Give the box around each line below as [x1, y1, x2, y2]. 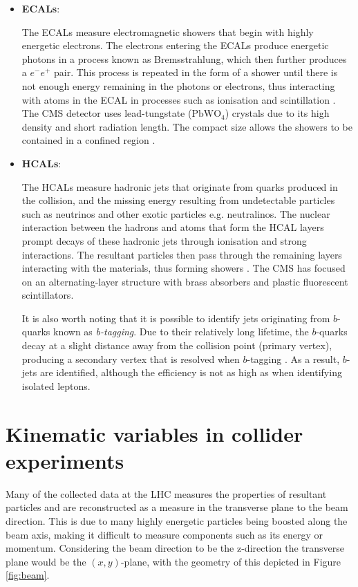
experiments [6, 446, 124, 474]
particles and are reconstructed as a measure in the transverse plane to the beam [6, 500, 348, 514]
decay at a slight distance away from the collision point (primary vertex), [21, 338, 332, 353]
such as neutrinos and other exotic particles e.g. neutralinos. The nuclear [21, 206, 330, 221]
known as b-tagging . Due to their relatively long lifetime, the [53, 324, 309, 339]
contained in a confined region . [21, 133, 156, 147]
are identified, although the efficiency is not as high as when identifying [39, 365, 342, 380]
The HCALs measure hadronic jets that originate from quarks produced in [21, 179, 338, 194]
